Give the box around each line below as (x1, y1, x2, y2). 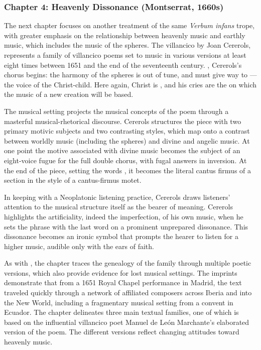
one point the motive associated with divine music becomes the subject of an (4, 145, 240, 156)
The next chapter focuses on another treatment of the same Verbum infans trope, (4, 20, 255, 31)
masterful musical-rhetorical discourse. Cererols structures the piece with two (4, 115, 241, 126)
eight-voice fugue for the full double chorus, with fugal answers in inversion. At (4, 155, 247, 165)
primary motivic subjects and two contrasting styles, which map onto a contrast (4, 126, 250, 136)
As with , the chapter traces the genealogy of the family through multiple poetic (4, 258, 251, 268)
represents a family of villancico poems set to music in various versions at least (4, 50, 246, 60)
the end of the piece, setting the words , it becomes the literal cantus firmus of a (4, 165, 251, 175)
